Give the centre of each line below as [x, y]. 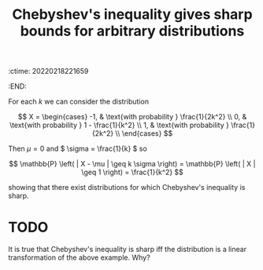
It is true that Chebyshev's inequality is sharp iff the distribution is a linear [127, 250]
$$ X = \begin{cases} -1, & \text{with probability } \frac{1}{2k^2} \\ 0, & [132, 117]
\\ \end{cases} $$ [144, 133]
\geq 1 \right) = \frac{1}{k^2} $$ [132, 172]
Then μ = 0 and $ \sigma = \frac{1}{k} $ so [78, 149]
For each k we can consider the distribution [79, 102]
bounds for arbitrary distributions [132, 31]
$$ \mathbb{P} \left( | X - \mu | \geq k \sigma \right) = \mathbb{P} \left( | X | [132, 164]
